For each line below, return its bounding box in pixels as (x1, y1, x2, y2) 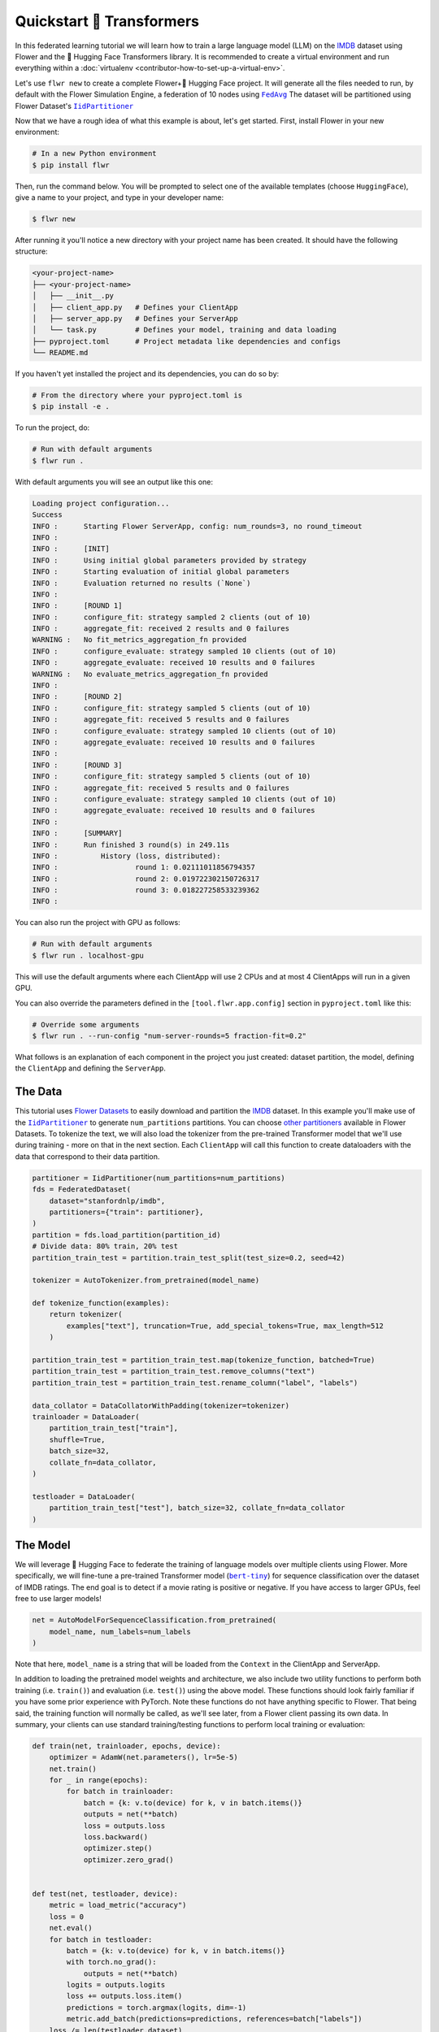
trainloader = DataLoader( (32, 1413, 140, 1422)
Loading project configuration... (32, 498, 170, 508)
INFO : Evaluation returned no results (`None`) (32, 578, 251, 588)
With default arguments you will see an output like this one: (15, 476, 213, 487)
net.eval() (49, 1923, 93, 1933)
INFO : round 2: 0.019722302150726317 (32, 874, 260, 884)
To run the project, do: (15, 423, 90, 432)
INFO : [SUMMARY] (32, 829, 123, 838)
